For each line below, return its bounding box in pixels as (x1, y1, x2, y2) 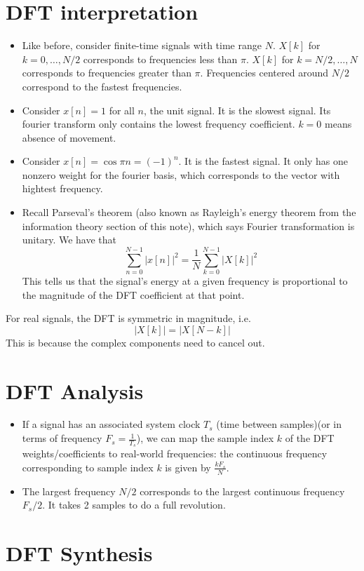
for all (109, 102, 135, 117)
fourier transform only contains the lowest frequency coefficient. (22, 116, 295, 131)
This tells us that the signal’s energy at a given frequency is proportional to (22, 273, 348, 288)
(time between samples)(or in (216, 417, 342, 431)
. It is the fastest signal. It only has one (178, 154, 349, 168)
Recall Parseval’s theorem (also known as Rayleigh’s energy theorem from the (22, 205, 356, 220)
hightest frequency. (22, 181, 103, 196)
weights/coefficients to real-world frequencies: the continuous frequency (22, 446, 328, 461)
